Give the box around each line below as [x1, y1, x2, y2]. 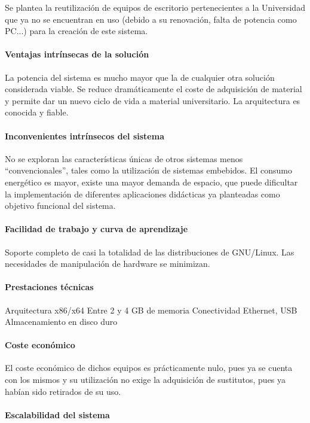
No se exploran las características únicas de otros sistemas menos [5, 152, 243, 165]
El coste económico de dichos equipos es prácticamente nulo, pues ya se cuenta [5, 361, 293, 374]
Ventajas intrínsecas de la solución [5, 48, 149, 60]
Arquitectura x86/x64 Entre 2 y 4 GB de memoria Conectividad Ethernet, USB [5, 303, 297, 316]
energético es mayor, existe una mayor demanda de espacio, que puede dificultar [5, 175, 298, 188]
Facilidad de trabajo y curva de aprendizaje [5, 223, 188, 235]
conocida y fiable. [5, 106, 69, 118]
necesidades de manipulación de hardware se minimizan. [5, 257, 210, 270]
